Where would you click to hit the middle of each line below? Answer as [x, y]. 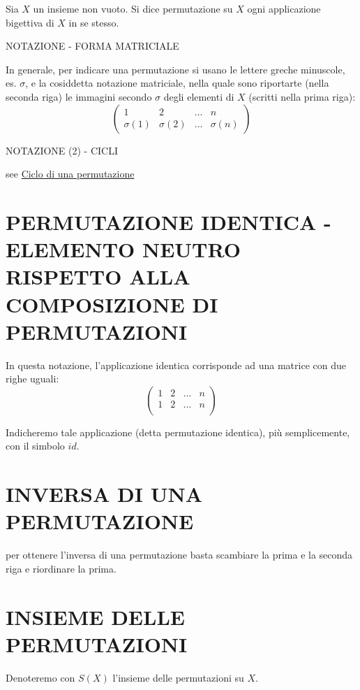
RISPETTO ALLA [98, 276]
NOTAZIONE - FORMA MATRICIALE [92, 46]
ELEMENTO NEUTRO [123, 249]
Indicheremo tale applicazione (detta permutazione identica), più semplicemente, [178, 432]
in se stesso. [94, 22]
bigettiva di [30, 22]
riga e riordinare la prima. [61, 568]
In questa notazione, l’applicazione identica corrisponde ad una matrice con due [176, 365]
